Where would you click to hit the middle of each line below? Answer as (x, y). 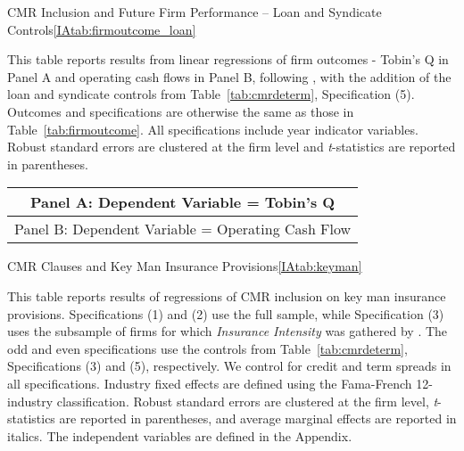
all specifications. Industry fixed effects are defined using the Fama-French (210, 383)
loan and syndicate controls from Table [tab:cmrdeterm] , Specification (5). (211, 94)
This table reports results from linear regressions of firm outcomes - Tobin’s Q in (228, 59)
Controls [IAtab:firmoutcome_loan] (102, 29)
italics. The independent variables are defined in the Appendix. (180, 435)
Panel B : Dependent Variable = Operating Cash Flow (183, 229)
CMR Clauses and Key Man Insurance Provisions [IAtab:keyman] (185, 266)
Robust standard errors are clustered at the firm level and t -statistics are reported (232, 147)
